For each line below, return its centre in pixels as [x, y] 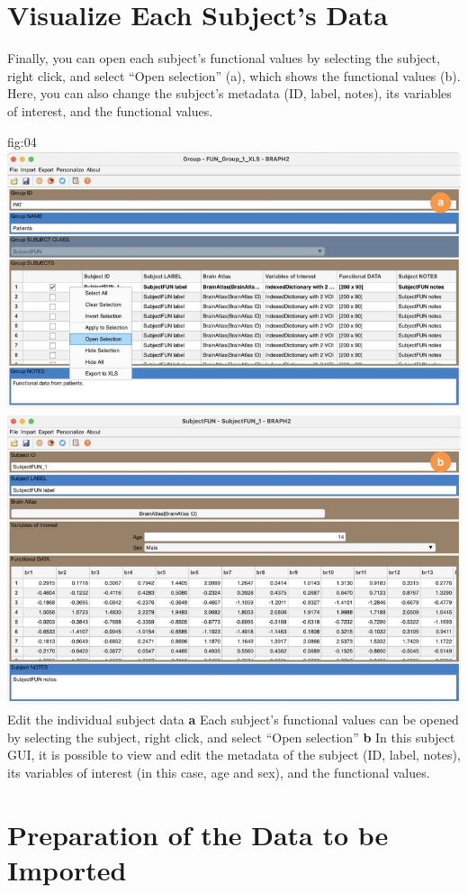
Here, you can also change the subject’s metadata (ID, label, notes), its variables [229, 93]
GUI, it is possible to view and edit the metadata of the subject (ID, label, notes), [234, 755]
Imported [67, 869]
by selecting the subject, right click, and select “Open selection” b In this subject [231, 737]
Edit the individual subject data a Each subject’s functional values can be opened [233, 720]
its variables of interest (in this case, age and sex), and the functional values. [219, 772]
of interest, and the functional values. [110, 110]
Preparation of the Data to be [198, 834]
